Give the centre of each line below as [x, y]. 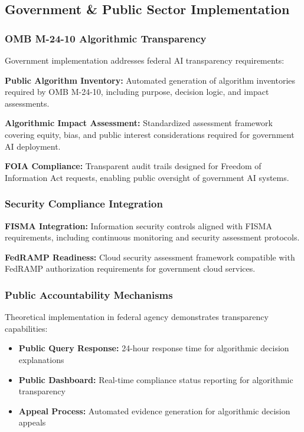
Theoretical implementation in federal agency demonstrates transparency [137, 317]
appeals [32, 422]
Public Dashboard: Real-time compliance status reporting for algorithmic [156, 379]
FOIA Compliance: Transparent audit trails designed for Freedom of [133, 166]
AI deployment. [33, 146]
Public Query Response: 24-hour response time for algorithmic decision [154, 348]
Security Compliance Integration [84, 204]
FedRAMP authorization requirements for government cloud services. [130, 268]
